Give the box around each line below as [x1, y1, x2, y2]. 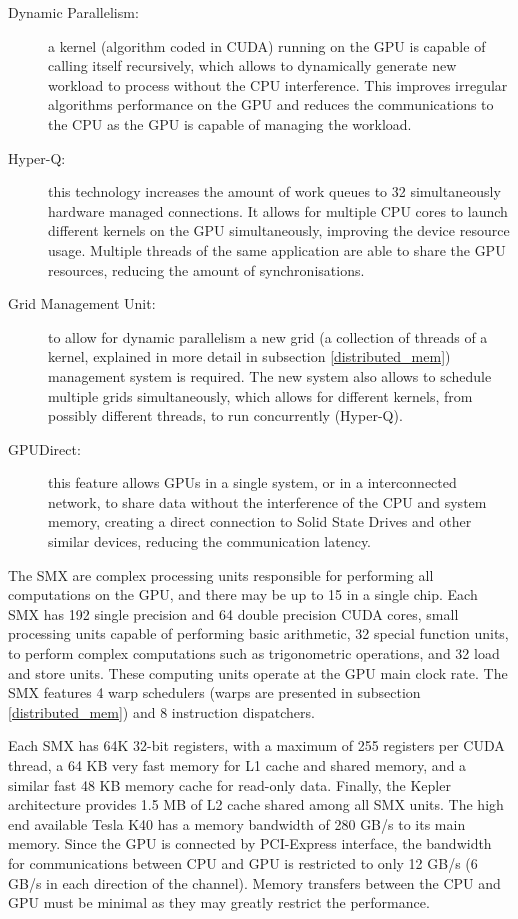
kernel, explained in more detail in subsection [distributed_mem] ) [48, 346, 451, 367]
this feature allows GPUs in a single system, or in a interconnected [48, 472, 457, 493]
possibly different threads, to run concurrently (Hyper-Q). [48, 405, 403, 426]
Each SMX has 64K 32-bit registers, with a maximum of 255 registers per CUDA [8, 735, 505, 756]
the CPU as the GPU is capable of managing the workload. [48, 113, 412, 134]
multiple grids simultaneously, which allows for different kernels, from [48, 385, 473, 406]
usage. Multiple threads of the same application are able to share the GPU [48, 239, 506, 260]
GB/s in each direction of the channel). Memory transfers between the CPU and [8, 872, 501, 893]
